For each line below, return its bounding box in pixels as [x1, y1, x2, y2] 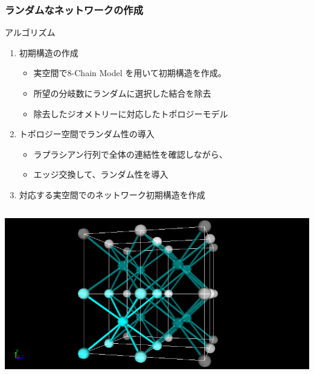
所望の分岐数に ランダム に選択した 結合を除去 [33, 87, 211, 99]
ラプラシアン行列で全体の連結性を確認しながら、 [33, 147, 228, 160]
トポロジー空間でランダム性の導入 [19, 127, 155, 140]
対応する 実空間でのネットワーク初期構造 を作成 [19, 188, 205, 201]
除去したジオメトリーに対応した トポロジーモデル [33, 107, 228, 120]
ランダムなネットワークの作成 [5, 2, 144, 17]
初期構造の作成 [19, 46, 78, 59]
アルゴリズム [5, 26, 56, 39]
